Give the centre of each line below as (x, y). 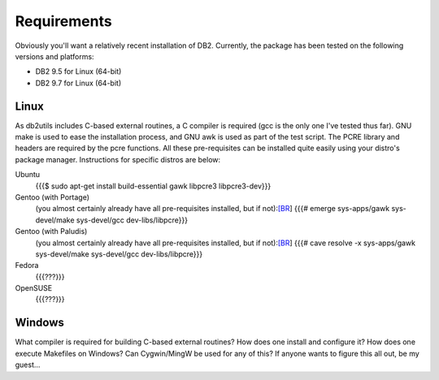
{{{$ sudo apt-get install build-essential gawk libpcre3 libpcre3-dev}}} (153, 186)
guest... (28, 365)
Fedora (27, 266)
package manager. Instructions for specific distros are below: (118, 159)
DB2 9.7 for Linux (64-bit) (78, 83)
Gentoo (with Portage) (52, 197)
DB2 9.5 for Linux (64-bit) (78, 71)
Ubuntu (28, 175)
